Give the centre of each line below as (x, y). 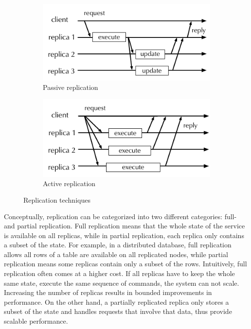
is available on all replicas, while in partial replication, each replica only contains (124, 235)
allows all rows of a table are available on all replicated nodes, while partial (116, 254)
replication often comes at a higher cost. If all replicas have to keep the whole (119, 273)
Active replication (69, 183)
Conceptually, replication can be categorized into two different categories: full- (120, 216)
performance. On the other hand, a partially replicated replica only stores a (117, 302)
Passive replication (71, 87)
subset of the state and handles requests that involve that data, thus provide (118, 311)
